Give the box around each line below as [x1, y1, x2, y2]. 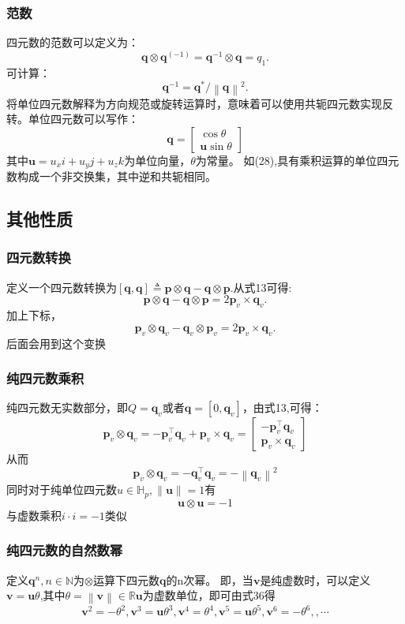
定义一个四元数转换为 [6, 278, 117, 295]
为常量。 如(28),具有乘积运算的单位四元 [195, 151, 399, 168]
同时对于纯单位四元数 [6, 481, 117, 498]
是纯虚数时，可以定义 [260, 571, 371, 588]
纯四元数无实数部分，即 [6, 399, 128, 416]
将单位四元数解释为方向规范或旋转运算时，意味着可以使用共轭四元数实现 [6, 95, 382, 111]
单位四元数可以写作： [28, 110, 139, 127]
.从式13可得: [230, 278, 292, 295]
